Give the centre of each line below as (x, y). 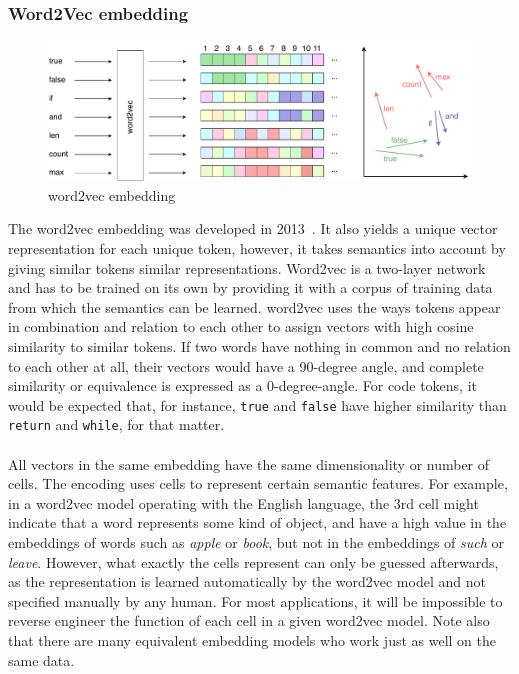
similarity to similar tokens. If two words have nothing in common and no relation (259, 345)
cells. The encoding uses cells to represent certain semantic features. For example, (258, 483)
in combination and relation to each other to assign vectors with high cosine (241, 326)
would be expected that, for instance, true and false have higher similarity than (257, 404)
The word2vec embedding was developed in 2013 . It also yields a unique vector (253, 228)
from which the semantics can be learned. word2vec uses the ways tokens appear (254, 306)
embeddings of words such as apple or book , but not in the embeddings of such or (256, 541)
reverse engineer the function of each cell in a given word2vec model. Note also (249, 620)
